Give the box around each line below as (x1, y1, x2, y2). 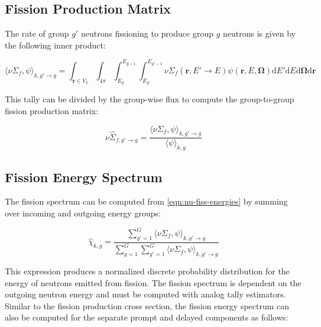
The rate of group (5, 27, 69, 40)
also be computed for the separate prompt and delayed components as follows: (5, 311, 288, 323)
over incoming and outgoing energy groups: (5, 206, 161, 219)
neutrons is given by (222, 27, 296, 40)
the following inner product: (5, 38, 106, 51)
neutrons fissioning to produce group (80, 27, 213, 40)
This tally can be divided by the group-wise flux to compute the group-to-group (5, 93, 294, 105)
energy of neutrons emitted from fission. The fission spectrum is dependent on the (5, 276, 301, 289)
